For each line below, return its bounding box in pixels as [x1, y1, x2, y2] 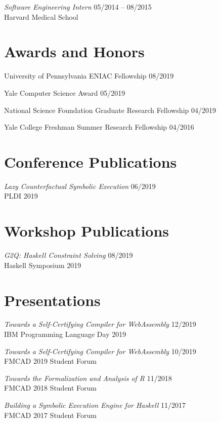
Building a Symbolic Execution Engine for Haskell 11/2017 [4, 400, 186, 410]
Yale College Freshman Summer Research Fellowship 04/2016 [4, 122, 194, 132]
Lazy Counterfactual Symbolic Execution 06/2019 [4, 180, 156, 191]
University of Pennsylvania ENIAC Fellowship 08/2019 [4, 70, 174, 81]
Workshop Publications [4, 220, 169, 241]
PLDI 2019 [4, 190, 38, 201]
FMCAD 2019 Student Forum [4, 356, 97, 366]
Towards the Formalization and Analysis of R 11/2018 [4, 372, 172, 383]
